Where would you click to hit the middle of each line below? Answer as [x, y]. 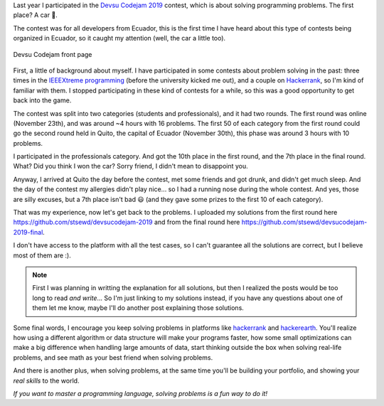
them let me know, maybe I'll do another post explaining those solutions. [138, 308]
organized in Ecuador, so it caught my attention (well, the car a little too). [119, 38]
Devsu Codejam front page [53, 54]
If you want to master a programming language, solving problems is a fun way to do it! [140, 393]
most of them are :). [42, 255]
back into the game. [42, 100]
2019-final [28, 232]
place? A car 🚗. [36, 15]
